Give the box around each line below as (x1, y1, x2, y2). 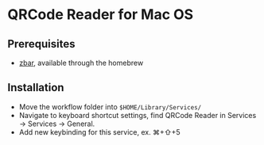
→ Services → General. (18, 119, 95, 128)
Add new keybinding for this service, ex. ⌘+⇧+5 (18, 127, 181, 136)
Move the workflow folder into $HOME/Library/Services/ (18, 101, 202, 112)
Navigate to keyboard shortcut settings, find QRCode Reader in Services (18, 110, 257, 120)
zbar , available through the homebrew (18, 58, 144, 67)
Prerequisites (7, 37, 76, 51)
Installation (7, 81, 64, 94)
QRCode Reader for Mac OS (7, 6, 194, 24)
